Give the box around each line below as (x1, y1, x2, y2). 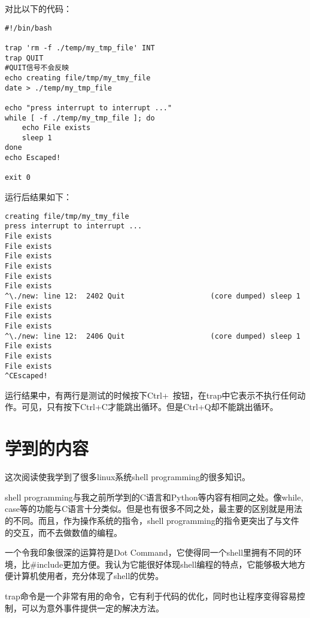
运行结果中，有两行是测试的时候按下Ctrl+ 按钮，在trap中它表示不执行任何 (5, 388, 297, 401)
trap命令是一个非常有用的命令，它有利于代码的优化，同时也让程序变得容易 (5, 589, 297, 602)
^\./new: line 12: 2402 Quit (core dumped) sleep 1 (5, 291, 300, 300)
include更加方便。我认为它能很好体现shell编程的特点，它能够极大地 (37, 557, 297, 570)
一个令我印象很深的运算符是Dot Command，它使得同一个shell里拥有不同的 (5, 546, 294, 559)
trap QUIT (5, 53, 44, 62)
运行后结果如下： (5, 191, 72, 203)
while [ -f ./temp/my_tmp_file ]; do (5, 113, 155, 122)
